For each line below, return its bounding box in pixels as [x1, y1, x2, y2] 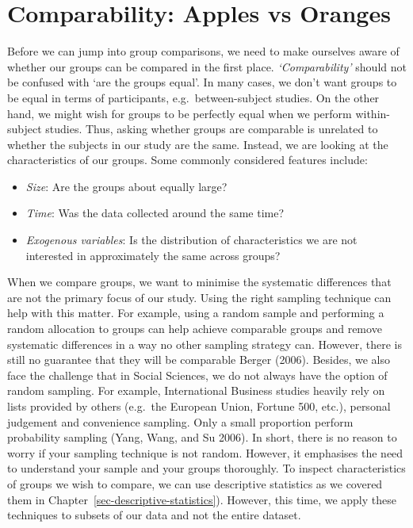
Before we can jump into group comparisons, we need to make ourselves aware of [7, 43, 400, 59]
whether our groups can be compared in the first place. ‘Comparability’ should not [7, 58, 407, 75]
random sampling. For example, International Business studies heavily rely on [7, 382, 385, 399]
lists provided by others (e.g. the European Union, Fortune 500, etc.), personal [7, 398, 391, 414]
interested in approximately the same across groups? [25, 247, 281, 263]
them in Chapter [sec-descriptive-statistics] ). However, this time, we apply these [7, 491, 396, 507]
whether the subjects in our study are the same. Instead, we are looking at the [7, 136, 388, 152]
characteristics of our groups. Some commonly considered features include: [7, 151, 368, 168]
